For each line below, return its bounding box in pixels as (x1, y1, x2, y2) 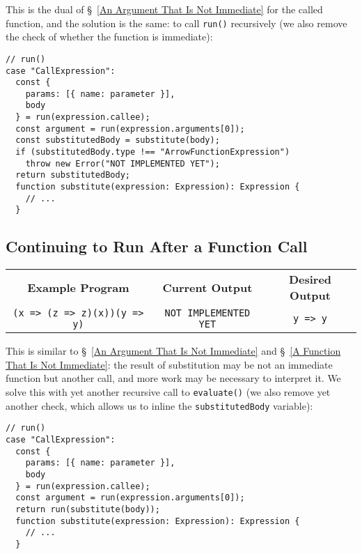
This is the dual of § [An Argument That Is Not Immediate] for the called (6, 2, 323, 16)
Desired (288, 271, 332, 288)
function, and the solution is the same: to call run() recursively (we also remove (6, 15, 347, 30)
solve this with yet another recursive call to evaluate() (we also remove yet (6, 385, 331, 399)
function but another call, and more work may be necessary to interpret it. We (6, 371, 341, 385)
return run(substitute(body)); (15, 504, 160, 514)
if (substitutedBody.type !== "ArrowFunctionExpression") (15, 147, 290, 157)
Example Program (27, 279, 129, 295)
